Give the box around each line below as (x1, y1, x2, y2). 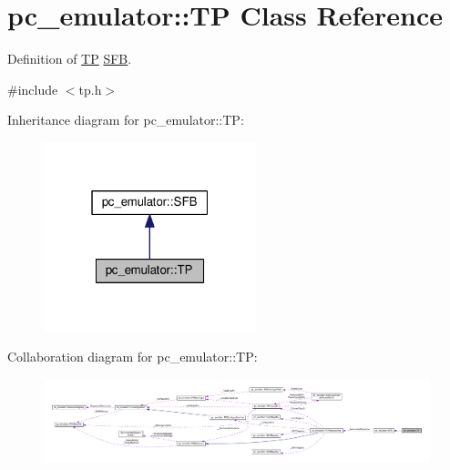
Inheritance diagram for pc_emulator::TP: (7, 110, 244, 129)
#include (7, 79, 58, 98)
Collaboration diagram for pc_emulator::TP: (7, 347, 258, 366)
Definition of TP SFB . (7, 49, 132, 68)
